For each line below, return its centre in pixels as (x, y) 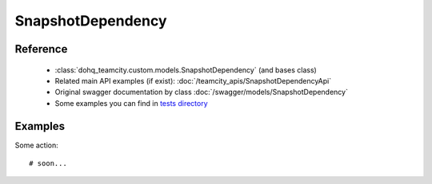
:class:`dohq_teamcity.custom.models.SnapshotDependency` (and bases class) (186, 70)
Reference (41, 49)
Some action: (37, 145)
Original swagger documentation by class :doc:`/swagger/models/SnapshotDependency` (201, 92)
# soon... (48, 164)
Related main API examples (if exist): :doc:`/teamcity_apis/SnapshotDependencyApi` (193, 80)
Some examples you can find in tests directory (131, 103)
